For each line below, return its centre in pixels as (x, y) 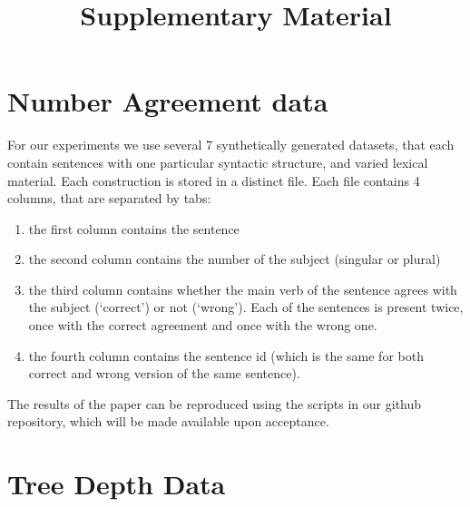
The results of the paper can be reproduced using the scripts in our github (215, 403)
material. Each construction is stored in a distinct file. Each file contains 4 (214, 180)
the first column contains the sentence (134, 228)
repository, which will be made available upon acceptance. (168, 421)
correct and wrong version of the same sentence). (164, 373)
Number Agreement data (168, 101)
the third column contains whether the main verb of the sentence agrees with (243, 289)
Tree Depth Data (117, 484)
